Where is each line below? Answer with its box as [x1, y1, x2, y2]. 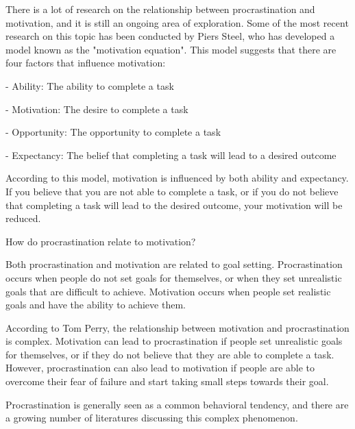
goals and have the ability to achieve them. [5, 297, 186, 312]
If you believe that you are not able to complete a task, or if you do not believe [5, 184, 339, 198]
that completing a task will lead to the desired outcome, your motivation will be [5, 197, 343, 212]
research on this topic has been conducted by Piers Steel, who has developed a [5, 29, 335, 43]
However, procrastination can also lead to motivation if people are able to [5, 360, 315, 375]
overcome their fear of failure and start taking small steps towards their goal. [5, 374, 329, 389]
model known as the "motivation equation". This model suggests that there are [5, 42, 336, 56]
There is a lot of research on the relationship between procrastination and [5, 2, 315, 16]
